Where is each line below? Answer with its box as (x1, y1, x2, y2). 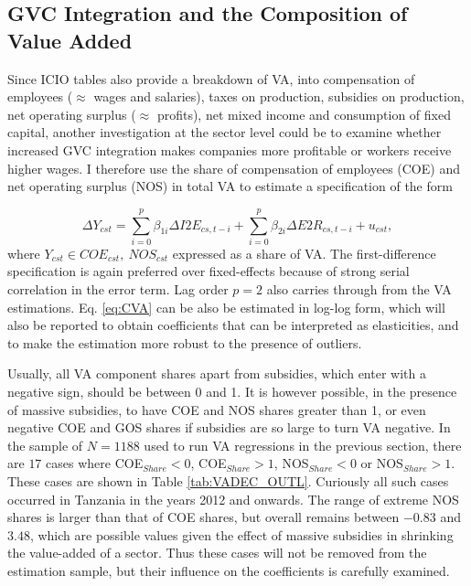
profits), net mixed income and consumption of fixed (156, 104, 451, 123)
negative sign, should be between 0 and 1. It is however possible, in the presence (7, 382, 457, 401)
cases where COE (46, 453, 144, 473)
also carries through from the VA (266, 280, 452, 299)
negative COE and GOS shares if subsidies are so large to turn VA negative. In (7, 418, 451, 437)
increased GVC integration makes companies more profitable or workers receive (7, 140, 452, 159)
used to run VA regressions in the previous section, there (144, 435, 462, 454)
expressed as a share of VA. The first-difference (172, 243, 436, 262)
